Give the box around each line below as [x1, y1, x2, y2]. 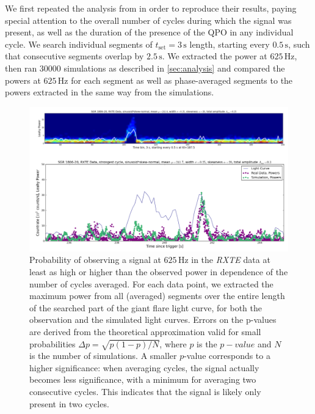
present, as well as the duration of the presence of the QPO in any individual [5, 26, 294, 39]
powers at [5, 73, 41, 86]
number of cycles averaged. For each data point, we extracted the [29, 277, 273, 290]
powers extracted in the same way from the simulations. [5, 86, 214, 98]
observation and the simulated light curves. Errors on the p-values [29, 313, 277, 326]
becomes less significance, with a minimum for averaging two [29, 373, 256, 386]
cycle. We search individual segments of [5, 37, 153, 50]
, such [288, 37, 310, 50]
